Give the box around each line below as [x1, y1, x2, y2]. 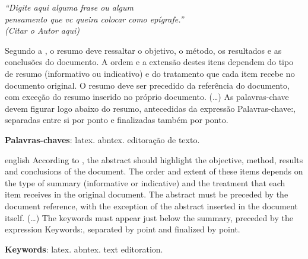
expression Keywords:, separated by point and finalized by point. [5, 223, 240, 235]
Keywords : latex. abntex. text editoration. [5, 242, 163, 255]
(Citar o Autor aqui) [5, 24, 80, 37]
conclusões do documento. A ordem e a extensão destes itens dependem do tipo [5, 56, 294, 68]
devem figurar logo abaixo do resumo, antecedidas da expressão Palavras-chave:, [5, 102, 296, 114]
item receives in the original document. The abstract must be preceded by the [5, 188, 288, 200]
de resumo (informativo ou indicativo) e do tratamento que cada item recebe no [5, 67, 295, 79]
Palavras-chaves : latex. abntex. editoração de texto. [5, 133, 200, 145]
